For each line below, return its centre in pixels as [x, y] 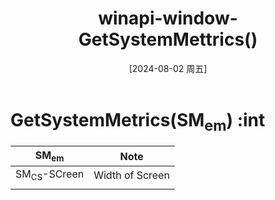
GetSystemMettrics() [168, 39]
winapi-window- [168, 18]
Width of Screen [131, 175]
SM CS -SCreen [50, 175]
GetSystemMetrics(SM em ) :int [138, 121]
